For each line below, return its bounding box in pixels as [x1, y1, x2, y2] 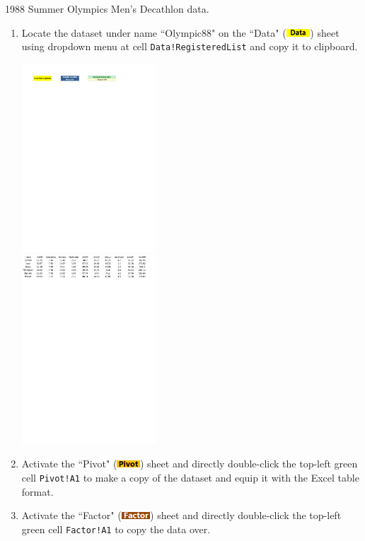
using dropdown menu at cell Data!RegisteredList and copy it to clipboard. [21, 39, 358, 54]
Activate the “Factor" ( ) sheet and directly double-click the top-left [21, 508, 342, 523]
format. [21, 484, 54, 499]
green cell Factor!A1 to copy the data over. [21, 521, 211, 536]
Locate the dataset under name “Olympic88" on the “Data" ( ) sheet [21, 25, 340, 40]
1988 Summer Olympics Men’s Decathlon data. [5, 1, 209, 16]
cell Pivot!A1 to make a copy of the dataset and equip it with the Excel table [21, 470, 359, 484]
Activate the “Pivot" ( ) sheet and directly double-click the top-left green [21, 456, 358, 471]
